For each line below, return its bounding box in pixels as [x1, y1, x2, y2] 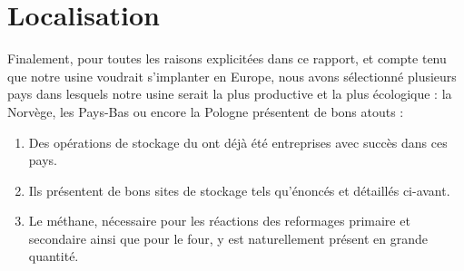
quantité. [28, 247, 79, 266]
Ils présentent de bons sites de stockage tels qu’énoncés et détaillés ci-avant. [28, 180, 450, 199]
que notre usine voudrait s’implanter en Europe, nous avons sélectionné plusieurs [7, 66, 457, 85]
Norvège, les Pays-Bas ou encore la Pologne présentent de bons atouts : [7, 102, 404, 121]
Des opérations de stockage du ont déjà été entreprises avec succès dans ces [28, 132, 448, 151]
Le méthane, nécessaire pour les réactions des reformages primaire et [28, 211, 410, 230]
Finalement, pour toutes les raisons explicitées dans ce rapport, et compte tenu [7, 49, 447, 68]
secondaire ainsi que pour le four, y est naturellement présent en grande [28, 228, 429, 247]
